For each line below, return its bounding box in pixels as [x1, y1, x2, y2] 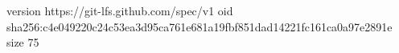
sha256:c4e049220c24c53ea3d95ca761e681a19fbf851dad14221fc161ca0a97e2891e [6, 18, 393, 35]
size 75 [6, 34, 39, 51]
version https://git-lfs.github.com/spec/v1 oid [6, 2, 233, 18]
